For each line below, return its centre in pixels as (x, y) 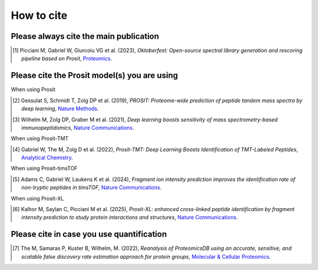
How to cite (39, 15)
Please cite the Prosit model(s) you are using (95, 76)
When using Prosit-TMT (40, 139)
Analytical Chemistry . (47, 158)
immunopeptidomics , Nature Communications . (78, 127)
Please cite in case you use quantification (89, 234)
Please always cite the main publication (85, 36)
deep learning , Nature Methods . (60, 108)
